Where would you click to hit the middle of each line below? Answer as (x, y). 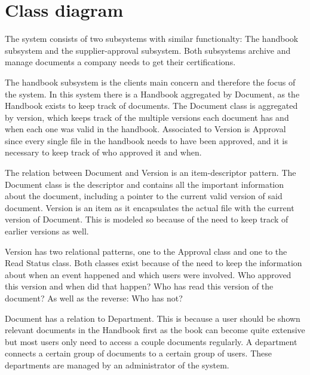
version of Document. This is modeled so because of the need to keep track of (147, 219)
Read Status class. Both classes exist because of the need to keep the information (154, 263)
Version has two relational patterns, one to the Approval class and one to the (146, 251)
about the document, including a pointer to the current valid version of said (144, 196)
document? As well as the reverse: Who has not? (94, 298)
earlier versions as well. (47, 231)
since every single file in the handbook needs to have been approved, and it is (146, 140)
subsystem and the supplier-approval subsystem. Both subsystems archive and (148, 50)
